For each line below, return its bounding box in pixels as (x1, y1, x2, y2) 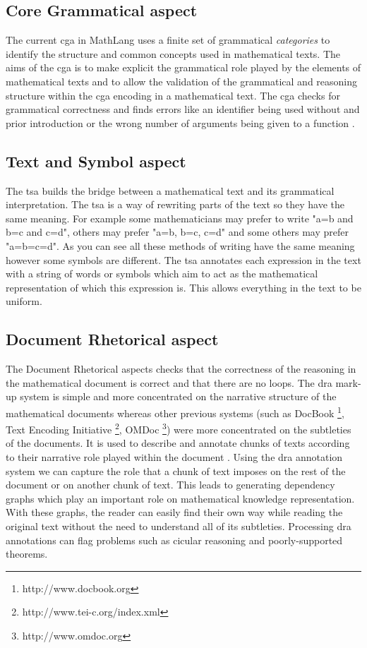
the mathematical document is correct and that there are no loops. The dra (6, 375, 332, 390)
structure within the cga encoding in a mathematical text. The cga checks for (6, 88, 340, 102)
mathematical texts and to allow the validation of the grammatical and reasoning (6, 73, 358, 88)
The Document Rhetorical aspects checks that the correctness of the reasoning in (6, 361, 356, 376)
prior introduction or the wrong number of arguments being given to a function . (6, 115, 355, 130)
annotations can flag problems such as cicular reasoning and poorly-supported (6, 532, 343, 547)
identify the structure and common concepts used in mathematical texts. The (6, 46, 341, 61)
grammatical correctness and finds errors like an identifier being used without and (6, 102, 360, 116)
